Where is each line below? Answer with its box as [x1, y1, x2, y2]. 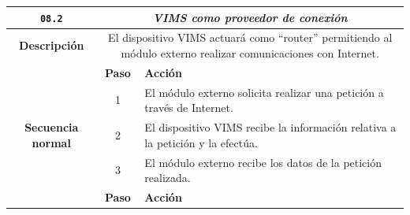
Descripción [19, 37, 84, 54]
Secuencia [24, 119, 79, 135]
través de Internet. [144, 99, 233, 116]
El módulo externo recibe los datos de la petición [144, 154, 382, 170]
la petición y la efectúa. [144, 134, 258, 150]
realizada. [144, 169, 191, 186]
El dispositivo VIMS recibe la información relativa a [144, 119, 397, 135]
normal [32, 134, 71, 150]
